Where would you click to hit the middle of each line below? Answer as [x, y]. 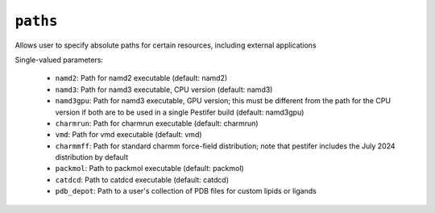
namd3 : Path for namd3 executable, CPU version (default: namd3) [164, 90]
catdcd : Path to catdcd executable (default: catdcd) [142, 180]
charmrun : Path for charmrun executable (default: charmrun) [157, 123]
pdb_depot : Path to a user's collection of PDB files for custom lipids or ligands [186, 191]
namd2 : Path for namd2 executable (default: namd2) [141, 78]
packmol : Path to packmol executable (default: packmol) [150, 169]
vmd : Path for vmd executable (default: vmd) [128, 135]
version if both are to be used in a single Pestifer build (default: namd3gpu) [180, 112]
